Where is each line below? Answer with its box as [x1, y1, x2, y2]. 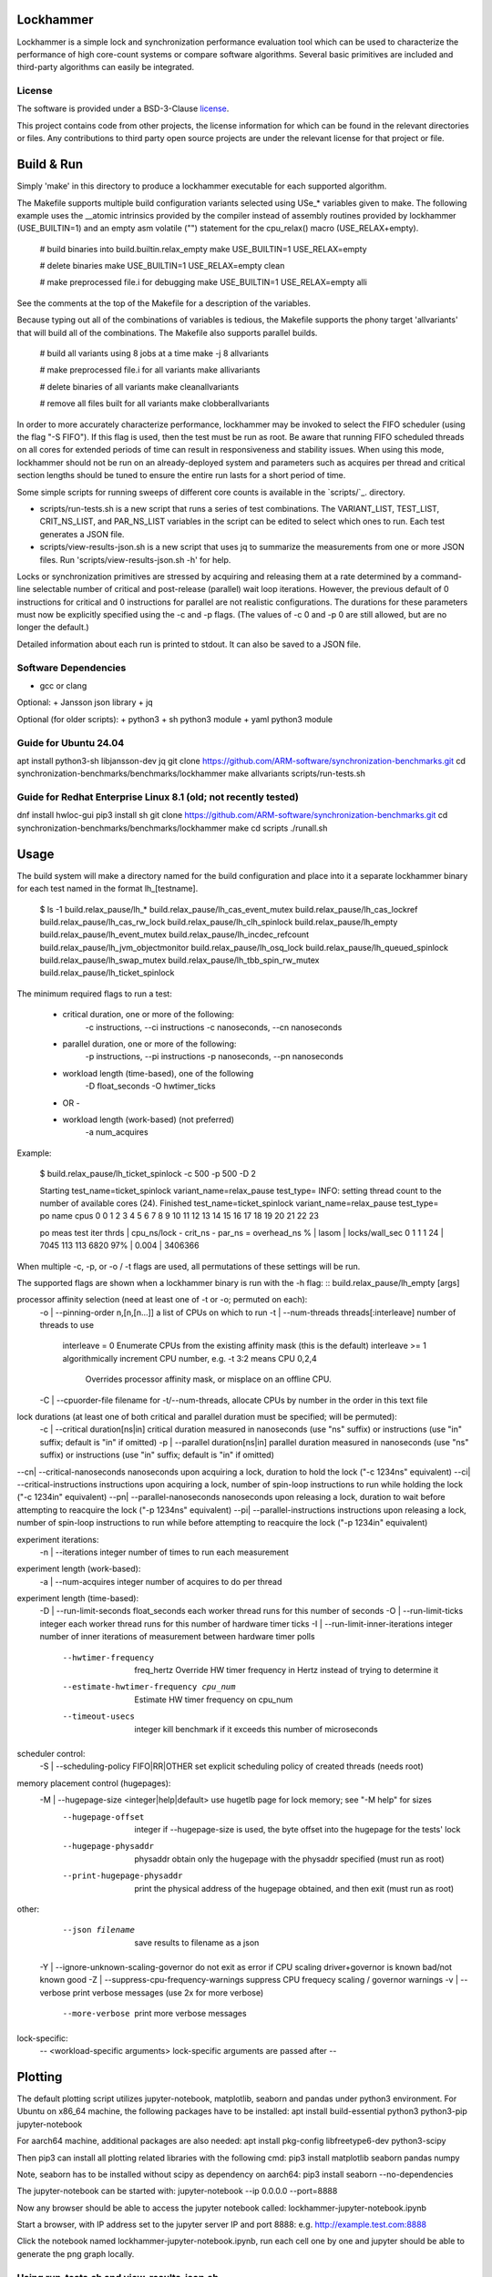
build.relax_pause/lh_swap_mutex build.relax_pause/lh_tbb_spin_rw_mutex [39, 955, 320, 965]
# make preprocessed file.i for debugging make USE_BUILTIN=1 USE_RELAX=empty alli [39, 277, 368, 288]
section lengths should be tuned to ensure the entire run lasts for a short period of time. [16, 470, 346, 481]
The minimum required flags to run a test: [16, 988, 172, 999]
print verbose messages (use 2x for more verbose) [72, 1986, 264, 1998]
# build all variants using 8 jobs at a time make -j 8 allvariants [39, 348, 269, 359]
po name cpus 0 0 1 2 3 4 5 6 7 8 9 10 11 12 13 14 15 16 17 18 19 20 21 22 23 [39, 1210, 319, 1221]
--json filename [62, 1925, 136, 1935]
